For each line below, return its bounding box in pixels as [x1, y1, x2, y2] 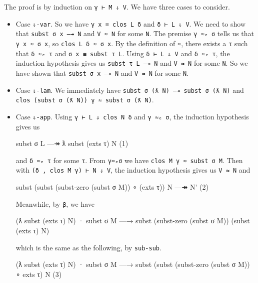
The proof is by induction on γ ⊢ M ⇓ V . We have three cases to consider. [4, 2, 230, 12]
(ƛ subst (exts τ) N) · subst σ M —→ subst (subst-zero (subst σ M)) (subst [15, 215, 250, 226]
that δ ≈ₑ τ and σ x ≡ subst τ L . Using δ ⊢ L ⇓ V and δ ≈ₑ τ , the [15, 48, 230, 58]
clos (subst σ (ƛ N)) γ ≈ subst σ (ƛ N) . [15, 94, 154, 105]
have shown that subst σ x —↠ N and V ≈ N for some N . [15, 67, 189, 78]
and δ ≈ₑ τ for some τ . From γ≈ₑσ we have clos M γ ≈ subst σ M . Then [15, 155, 243, 165]
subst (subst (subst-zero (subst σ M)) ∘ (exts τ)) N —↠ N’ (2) [15, 182, 208, 192]
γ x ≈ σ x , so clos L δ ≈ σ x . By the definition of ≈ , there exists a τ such [15, 38, 248, 48]
